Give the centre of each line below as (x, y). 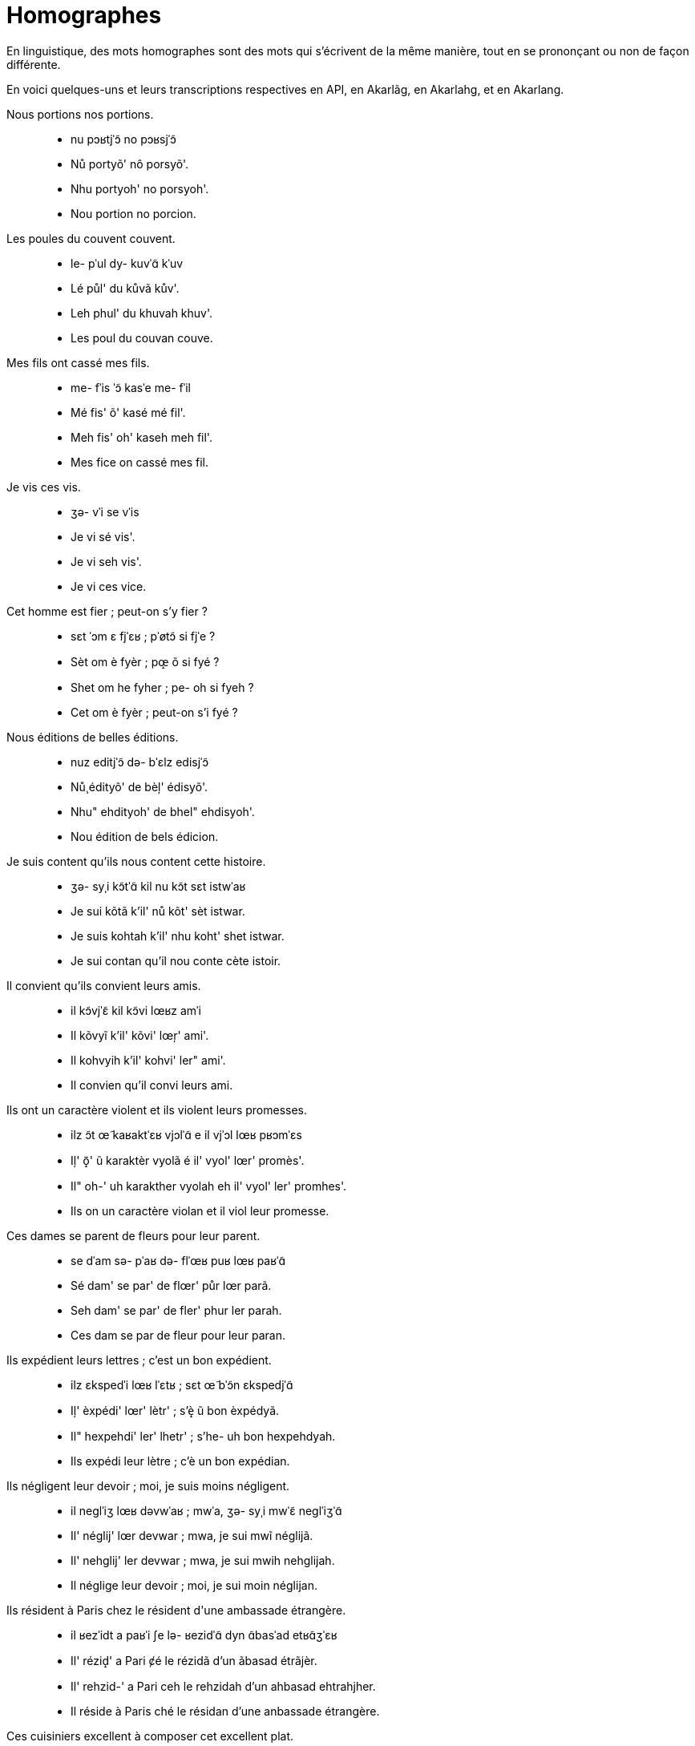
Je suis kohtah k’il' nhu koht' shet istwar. (178, 936)
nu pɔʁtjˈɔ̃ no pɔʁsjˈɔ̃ (123, 139)
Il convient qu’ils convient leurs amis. (104, 985)
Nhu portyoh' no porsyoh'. (140, 188)
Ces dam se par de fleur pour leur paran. (178, 1335)
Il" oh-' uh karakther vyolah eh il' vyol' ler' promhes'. (209, 1186)
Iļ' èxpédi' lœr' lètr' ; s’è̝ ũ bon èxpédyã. (175, 1410)
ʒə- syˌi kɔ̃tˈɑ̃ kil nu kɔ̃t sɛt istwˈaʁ (158, 886)
